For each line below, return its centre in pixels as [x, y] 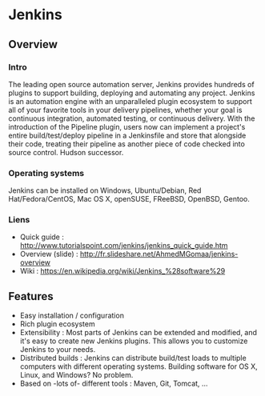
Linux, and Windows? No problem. [76, 375]
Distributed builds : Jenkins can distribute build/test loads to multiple [133, 358]
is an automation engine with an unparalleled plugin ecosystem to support [130, 101]
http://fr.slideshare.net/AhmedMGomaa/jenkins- [159, 254]
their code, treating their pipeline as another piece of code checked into [127, 144]
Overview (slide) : [49, 254]
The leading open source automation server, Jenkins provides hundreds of [131, 84]
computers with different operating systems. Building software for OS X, [139, 366]
